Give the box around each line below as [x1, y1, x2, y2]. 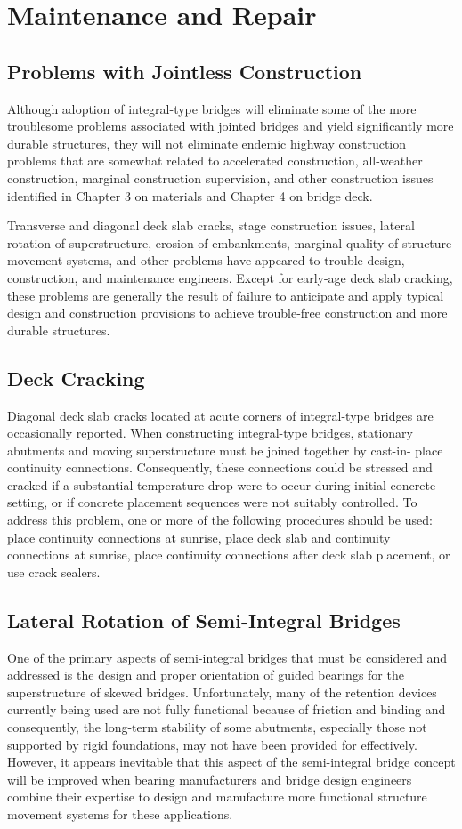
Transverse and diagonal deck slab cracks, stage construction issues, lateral [7, 216, 415, 235]
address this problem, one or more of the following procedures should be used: [7, 511, 433, 529]
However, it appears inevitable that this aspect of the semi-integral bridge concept [7, 753, 456, 771]
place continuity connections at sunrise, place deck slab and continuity [7, 527, 391, 546]
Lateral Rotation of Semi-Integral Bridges [7, 606, 401, 633]
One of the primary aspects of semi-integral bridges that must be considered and [7, 648, 448, 666]
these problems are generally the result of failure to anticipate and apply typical [7, 286, 444, 304]
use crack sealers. [7, 562, 101, 581]
